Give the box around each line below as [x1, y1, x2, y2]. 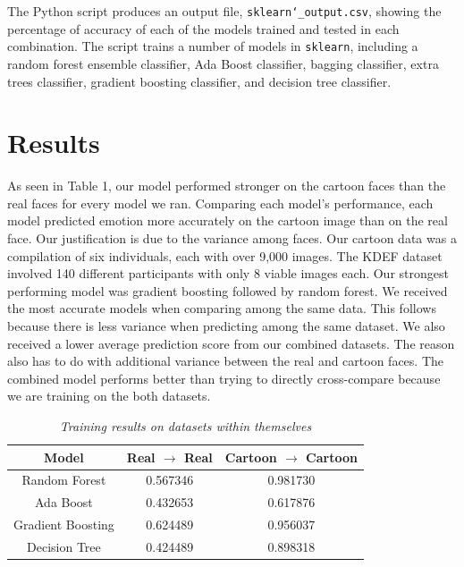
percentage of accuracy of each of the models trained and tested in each [7, 19, 400, 38]
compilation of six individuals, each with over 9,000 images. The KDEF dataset [7, 246, 443, 265]
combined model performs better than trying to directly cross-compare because [7, 368, 441, 387]
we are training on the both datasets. [7, 386, 211, 405]
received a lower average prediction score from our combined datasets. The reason [7, 334, 455, 352]
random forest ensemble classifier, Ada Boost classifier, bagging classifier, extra [7, 54, 439, 72]
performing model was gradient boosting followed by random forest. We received [7, 281, 448, 300]
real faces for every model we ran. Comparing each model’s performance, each [7, 193, 434, 212]
